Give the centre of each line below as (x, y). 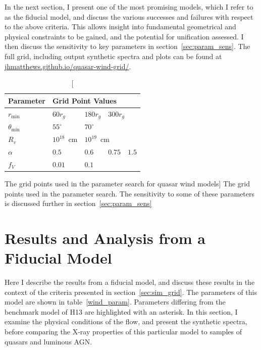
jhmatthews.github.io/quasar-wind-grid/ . (68, 66)
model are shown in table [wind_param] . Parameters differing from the (115, 302)
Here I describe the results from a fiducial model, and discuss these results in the (130, 282)
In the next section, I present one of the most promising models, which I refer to (129, 7)
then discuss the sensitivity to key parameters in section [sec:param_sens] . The (127, 46)
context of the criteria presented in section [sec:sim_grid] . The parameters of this (131, 292)
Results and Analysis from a (105, 238)
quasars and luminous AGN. (48, 341)
